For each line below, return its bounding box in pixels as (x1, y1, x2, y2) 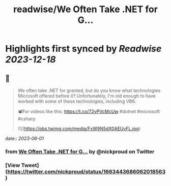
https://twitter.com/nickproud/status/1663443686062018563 (7, 168, 166, 175)
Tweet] (21, 162, 39, 169)
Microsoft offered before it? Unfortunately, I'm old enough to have (17, 93, 156, 99)
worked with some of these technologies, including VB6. (17, 98, 136, 104)
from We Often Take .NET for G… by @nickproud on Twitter (5, 148, 155, 155)
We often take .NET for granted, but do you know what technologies (17, 87, 161, 94)
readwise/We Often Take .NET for (13, 4, 158, 15)
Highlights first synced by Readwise (5, 43, 162, 54)
